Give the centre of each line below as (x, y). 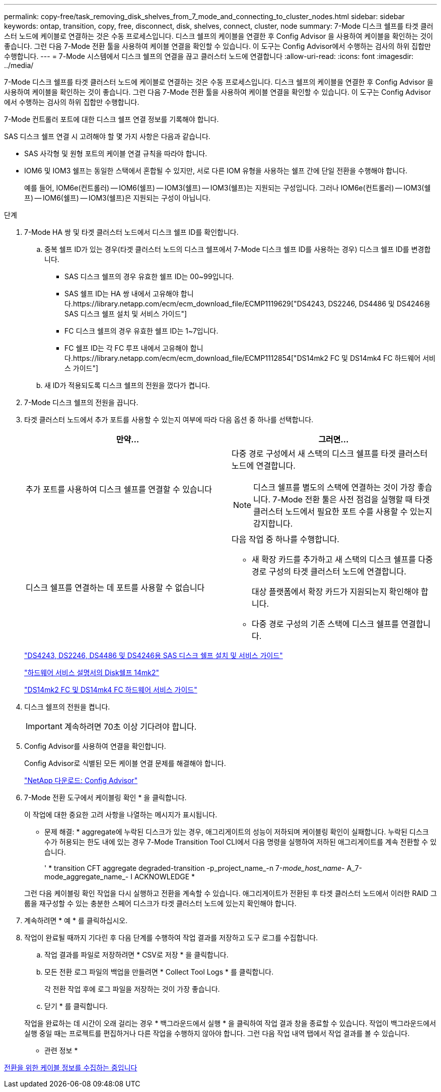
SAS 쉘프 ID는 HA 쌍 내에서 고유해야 (122, 294)
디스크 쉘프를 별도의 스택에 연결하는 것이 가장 (334, 487)
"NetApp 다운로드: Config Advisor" (81, 780)
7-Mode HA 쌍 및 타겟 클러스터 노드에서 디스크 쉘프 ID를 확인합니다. (131, 232)
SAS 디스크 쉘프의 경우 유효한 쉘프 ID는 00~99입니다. (149, 276)
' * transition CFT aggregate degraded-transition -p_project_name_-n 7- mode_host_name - (195, 868)
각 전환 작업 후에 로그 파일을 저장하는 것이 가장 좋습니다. (132, 989)
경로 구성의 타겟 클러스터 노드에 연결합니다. (329, 571)
